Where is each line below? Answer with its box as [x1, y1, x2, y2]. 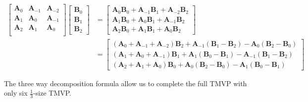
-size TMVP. [33, 88, 71, 98]
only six [4, 88, 28, 98]
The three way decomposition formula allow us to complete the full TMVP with [4, 78, 247, 88]
